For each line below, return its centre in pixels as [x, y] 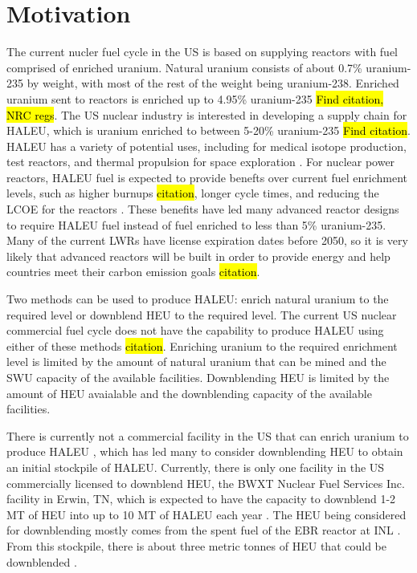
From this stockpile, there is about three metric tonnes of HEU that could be [196, 545]
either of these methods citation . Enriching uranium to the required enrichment [202, 345]
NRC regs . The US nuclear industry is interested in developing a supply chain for [207, 114]
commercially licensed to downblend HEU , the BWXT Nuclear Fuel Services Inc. [206, 483]
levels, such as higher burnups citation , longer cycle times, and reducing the [193, 193]
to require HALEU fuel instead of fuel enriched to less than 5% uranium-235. [196, 224]
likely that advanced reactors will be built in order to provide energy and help [198, 256]
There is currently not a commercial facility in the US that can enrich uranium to [208, 435]
